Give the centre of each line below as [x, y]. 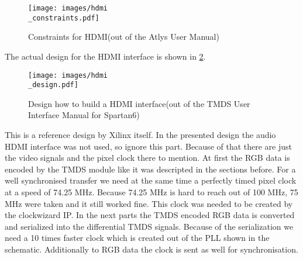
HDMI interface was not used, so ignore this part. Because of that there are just [149, 146]
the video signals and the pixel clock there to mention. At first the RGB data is [147, 158]
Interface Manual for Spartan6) [84, 115]
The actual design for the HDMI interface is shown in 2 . [105, 56]
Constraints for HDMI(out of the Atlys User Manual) [124, 37]
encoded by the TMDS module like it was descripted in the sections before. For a [150, 169]
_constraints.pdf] [64, 18]
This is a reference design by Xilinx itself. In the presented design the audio [140, 134]
